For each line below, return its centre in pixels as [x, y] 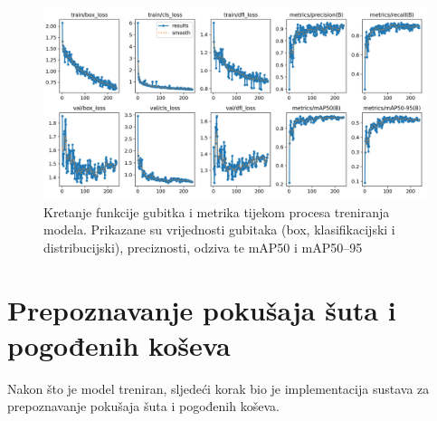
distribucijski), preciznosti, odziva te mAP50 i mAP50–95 [203, 247]
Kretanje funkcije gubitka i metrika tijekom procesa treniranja [217, 211]
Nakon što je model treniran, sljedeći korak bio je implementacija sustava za [218, 388]
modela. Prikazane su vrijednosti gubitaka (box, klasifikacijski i [219, 230]
